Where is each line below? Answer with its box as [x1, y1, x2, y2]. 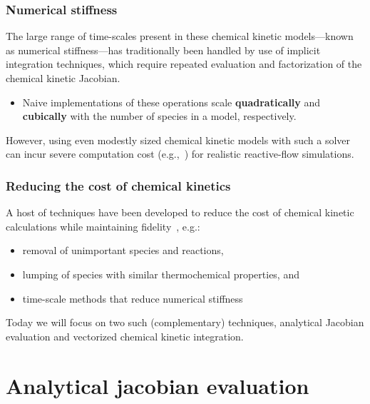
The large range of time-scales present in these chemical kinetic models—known [6, 29, 354, 44]
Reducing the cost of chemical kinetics [6, 176, 231, 194]
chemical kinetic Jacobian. [6, 71, 120, 85]
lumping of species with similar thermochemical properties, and [22, 266, 299, 281]
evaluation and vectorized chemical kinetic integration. [6, 328, 244, 343]
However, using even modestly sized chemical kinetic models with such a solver [6, 132, 351, 147]
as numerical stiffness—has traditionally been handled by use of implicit [6, 42, 321, 57]
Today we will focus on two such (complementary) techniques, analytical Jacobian [6, 315, 364, 330]
